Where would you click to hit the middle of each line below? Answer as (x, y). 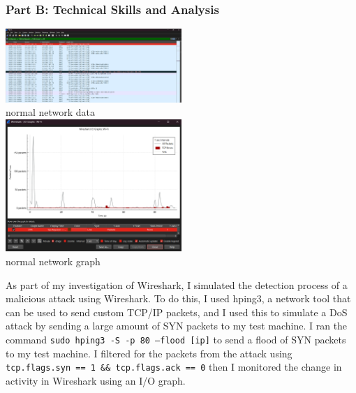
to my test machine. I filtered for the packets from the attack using (149, 353)
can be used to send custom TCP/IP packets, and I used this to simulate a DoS (177, 312)
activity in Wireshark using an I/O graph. (96, 380)
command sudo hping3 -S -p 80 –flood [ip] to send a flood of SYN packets (176, 339)
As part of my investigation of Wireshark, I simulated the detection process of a (177, 284)
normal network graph (53, 261)
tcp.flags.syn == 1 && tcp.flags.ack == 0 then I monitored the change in (174, 367)
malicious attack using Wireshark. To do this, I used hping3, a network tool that (178, 298)
